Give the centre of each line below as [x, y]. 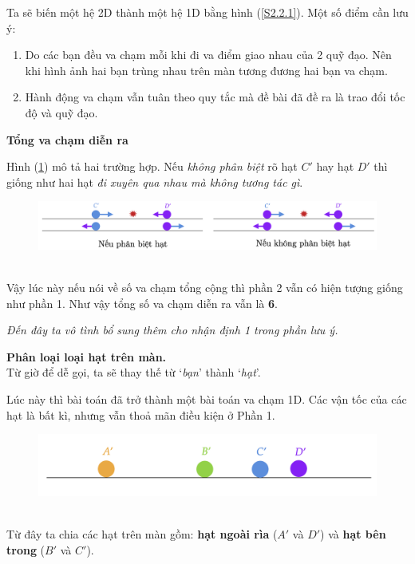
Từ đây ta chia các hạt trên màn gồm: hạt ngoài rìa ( [142, 534]
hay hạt [335, 166]
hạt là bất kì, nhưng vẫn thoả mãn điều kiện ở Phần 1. [141, 414]
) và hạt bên [353, 534]
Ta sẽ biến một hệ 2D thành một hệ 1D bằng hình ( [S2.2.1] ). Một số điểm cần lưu [207, 12]
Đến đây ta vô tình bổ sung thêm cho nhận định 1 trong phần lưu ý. [172, 330]
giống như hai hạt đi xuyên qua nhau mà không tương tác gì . [155, 181]
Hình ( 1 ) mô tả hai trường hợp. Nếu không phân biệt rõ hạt [152, 166]
